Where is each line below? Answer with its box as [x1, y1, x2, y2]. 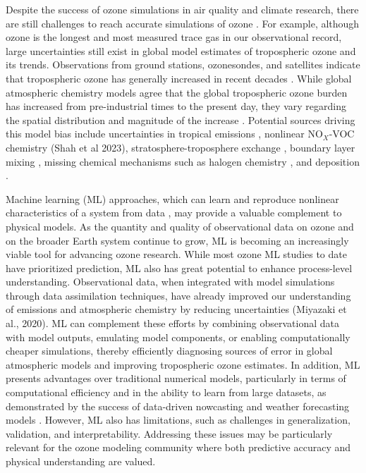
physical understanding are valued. [6, 454, 156, 468]
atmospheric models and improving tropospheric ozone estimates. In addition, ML [6, 357, 360, 371]
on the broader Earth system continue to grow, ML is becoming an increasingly [6, 233, 349, 247]
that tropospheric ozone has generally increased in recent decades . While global [6, 70, 352, 85]
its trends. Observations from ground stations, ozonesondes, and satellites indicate [6, 57, 360, 72]
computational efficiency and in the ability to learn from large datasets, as [6, 385, 327, 400]
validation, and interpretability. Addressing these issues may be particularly [6, 426, 333, 441]
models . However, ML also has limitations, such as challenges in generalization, [6, 412, 350, 427]
